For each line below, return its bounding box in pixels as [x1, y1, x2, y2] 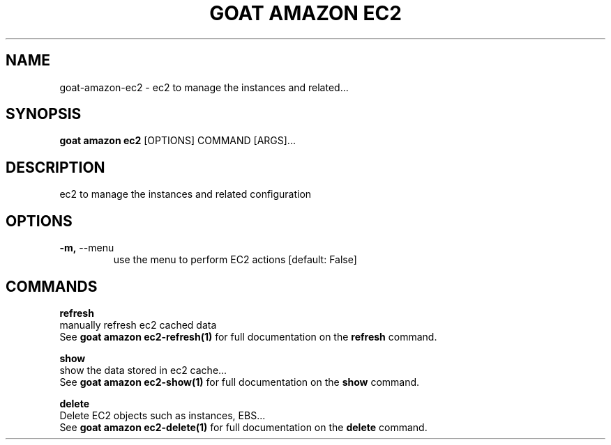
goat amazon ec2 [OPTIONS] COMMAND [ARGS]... [59, 134, 296, 147]
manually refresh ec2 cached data [59, 318, 217, 331]
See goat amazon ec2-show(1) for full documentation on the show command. [59, 375, 420, 388]
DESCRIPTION [6, 158, 105, 176]
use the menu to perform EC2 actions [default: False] [113, 253, 357, 266]
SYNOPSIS [6, 105, 82, 123]
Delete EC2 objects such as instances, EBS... [59, 409, 266, 421]
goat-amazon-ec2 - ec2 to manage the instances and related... [59, 81, 349, 93]
